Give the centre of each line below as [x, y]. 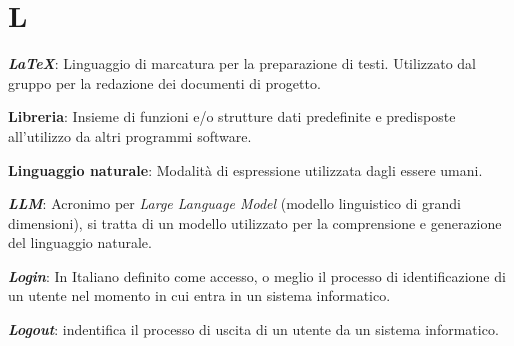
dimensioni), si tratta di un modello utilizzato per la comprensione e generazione [255, 222]
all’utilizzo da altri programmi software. [130, 135]
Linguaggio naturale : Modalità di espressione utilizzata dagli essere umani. [245, 169]
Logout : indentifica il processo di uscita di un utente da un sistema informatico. [253, 329]
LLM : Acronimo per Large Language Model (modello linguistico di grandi [234, 203]
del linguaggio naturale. [80, 242]
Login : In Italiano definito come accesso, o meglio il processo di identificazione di [257, 275]
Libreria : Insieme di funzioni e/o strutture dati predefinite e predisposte [232, 116]
